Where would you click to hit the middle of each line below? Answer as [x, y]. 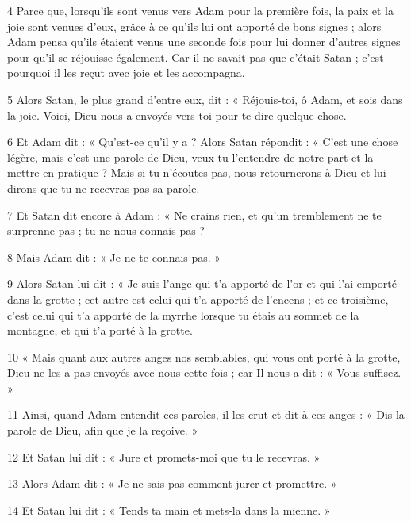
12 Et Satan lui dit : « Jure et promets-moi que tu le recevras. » [164, 456]
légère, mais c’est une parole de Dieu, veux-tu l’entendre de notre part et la [190, 157]
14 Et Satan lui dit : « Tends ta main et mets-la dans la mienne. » [169, 510]
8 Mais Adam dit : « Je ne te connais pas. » [114, 257]
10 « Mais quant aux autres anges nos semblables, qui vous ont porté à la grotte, [204, 356]
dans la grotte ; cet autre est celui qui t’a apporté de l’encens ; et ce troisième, [198, 299]
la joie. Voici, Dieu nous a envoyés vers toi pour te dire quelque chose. [177, 115]
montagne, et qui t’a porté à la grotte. [100, 330]
